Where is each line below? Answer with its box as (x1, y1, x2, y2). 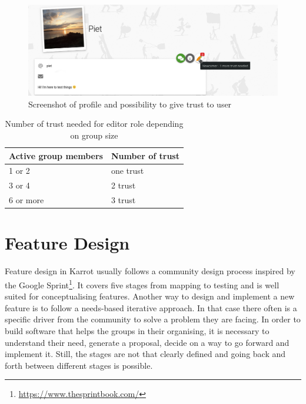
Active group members (9, 149, 103, 161)
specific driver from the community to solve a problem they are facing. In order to (5, 313, 301, 325)
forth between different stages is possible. (5, 359, 153, 371)
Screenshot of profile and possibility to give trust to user (28, 97, 232, 110)
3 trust (111, 194, 136, 206)
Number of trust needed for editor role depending (5, 117, 184, 130)
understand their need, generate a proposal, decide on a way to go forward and (5, 336, 290, 348)
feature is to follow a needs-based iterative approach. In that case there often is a (5, 301, 297, 314)
